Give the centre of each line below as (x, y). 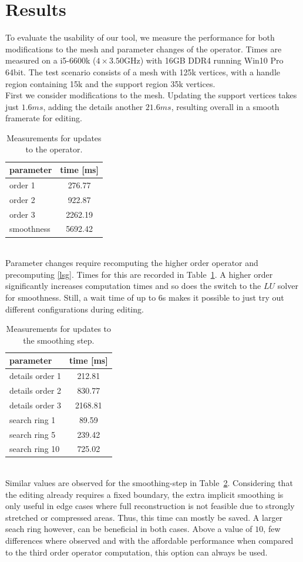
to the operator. (54, 149)
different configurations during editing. (75, 309)
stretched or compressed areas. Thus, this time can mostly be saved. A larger (144, 517)
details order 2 (36, 390)
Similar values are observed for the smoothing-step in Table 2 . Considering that (149, 483)
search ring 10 (35, 449)
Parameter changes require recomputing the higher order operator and (132, 263)
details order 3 (36, 405)
